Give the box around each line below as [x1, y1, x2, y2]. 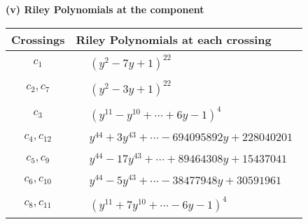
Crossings [11, 31, 65, 47]
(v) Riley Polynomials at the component [6, 2, 204, 16]
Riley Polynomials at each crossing [76, 31, 272, 47]
